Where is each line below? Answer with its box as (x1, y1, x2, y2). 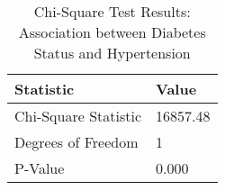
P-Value (14, 158, 65, 178)
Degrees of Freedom (14, 131, 139, 152)
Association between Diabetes (18, 22, 206, 42)
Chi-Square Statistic (14, 105, 142, 126)
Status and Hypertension (33, 42, 191, 63)
